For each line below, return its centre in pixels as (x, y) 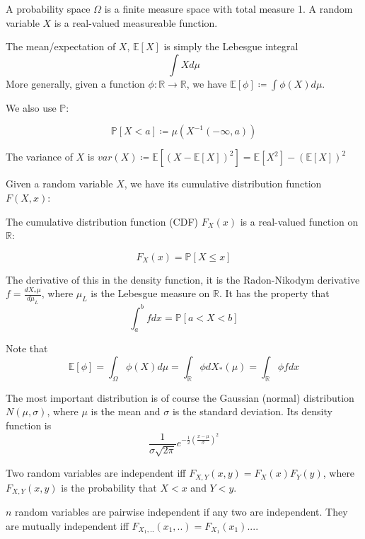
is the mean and (126, 411)
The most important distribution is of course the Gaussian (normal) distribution (180, 397)
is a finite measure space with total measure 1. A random (228, 8)
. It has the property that (274, 293)
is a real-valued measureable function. (136, 22)
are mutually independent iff (67, 525)
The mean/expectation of (61, 46)
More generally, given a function (75, 83)
